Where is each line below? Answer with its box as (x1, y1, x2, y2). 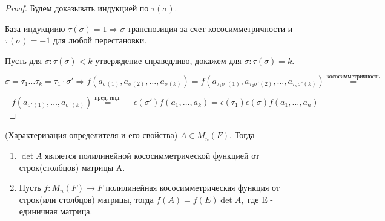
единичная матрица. (19, 205, 93, 217)
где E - (248, 193, 273, 205)
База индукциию (5, 22, 65, 34)
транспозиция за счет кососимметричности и (127, 22, 293, 34)
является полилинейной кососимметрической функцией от (45, 149, 260, 161)
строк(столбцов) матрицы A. (19, 161, 125, 173)
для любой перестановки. (53, 34, 147, 46)
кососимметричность (326, 73, 380, 80)
